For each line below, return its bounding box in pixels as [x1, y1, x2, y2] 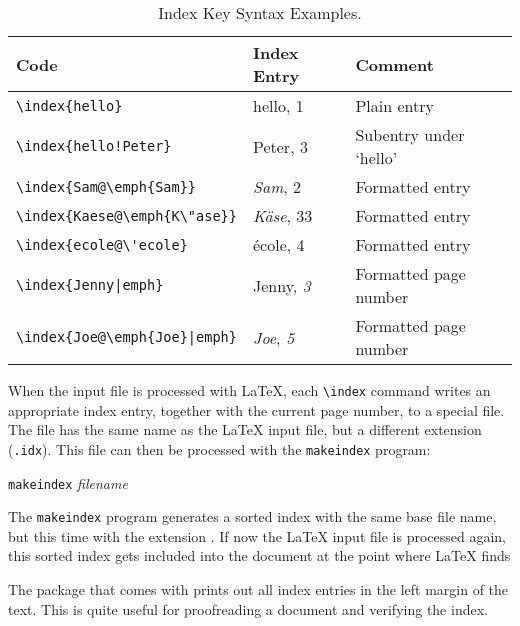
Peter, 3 [252, 134, 308, 158]
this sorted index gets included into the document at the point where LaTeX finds [8, 545, 511, 566]
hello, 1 [252, 94, 304, 117]
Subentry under [355, 123, 465, 146]
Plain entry [355, 94, 434, 117]
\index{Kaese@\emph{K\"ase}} [16, 207, 237, 224]
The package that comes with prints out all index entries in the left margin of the [8, 579, 509, 599]
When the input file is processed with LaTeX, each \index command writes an [8, 380, 491, 400]
